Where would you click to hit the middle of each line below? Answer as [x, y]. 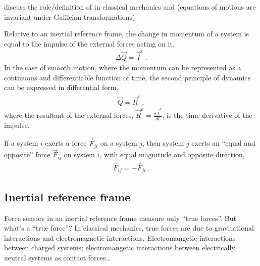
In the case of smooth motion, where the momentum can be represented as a [123, 68]
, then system [163, 143]
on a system [119, 143]
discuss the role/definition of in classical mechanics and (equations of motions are [130, 7]
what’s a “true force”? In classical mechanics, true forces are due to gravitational [129, 228]
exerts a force [66, 143]
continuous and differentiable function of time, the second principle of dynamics [127, 77]
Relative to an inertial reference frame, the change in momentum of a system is [127, 34]
